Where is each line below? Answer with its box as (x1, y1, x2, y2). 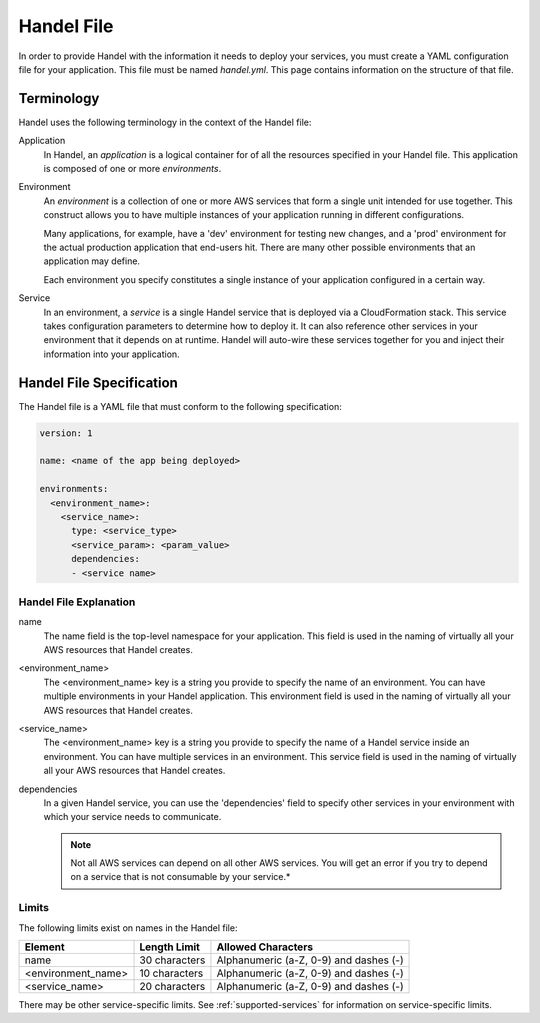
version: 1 (39, 427, 93, 439)
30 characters (139, 953, 206, 967)
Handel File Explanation (18, 595, 136, 609)
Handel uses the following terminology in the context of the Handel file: (18, 116, 312, 128)
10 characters (139, 966, 204, 980)
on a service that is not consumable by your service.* (70, 871, 291, 883)
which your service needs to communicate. (43, 811, 222, 823)
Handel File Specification (18, 374, 179, 391)
